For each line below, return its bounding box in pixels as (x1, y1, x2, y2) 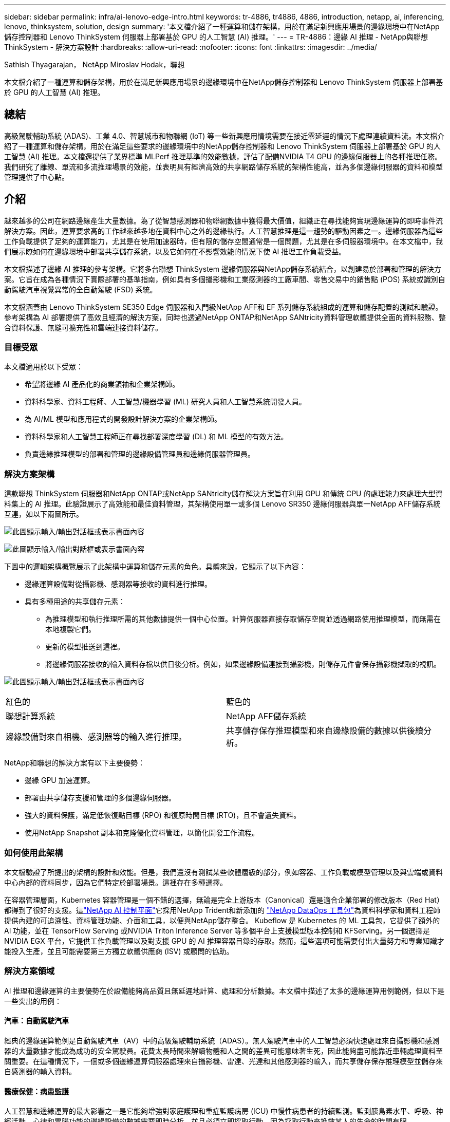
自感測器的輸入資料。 (4, 1067, 76, 1076)
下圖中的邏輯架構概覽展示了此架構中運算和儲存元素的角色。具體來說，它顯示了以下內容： (4, 562, 306, 571)
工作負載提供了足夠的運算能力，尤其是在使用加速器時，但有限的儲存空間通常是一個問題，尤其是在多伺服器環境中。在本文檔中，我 (4, 236, 443, 246)
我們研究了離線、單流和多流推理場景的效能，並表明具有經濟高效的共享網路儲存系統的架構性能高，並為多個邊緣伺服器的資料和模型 (4, 162, 443, 171)
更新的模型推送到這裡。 (45, 642, 124, 651)
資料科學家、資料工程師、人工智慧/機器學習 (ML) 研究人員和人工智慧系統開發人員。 (25, 397, 306, 406)
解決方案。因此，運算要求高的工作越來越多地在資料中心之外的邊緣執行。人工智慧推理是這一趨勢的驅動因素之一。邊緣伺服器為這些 (4, 226, 443, 235)
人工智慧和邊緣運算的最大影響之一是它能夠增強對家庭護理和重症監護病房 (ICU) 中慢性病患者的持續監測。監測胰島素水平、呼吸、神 (4, 1107, 443, 1116)
